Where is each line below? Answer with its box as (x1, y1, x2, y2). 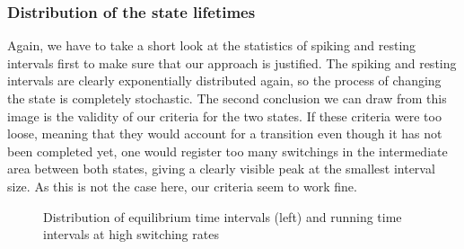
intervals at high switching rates (43, 225, 219, 244)
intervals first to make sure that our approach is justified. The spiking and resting (7, 53, 457, 72)
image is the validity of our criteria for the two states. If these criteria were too (7, 106, 442, 125)
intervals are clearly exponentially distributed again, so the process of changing (7, 71, 442, 90)
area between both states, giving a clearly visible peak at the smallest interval (7, 159, 435, 178)
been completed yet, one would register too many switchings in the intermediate (7, 141, 448, 160)
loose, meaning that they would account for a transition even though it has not (7, 124, 442, 143)
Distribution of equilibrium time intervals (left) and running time (43, 207, 402, 226)
